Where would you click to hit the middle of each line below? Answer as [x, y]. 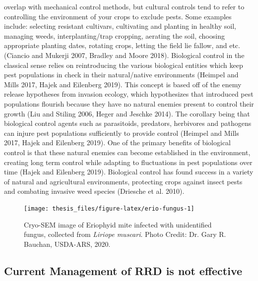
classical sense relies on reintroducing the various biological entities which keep [124, 65]
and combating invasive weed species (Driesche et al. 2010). [94, 191]
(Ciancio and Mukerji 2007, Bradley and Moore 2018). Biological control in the [124, 55]
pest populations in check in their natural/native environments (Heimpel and [121, 75]
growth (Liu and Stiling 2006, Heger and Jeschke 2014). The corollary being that [127, 113]
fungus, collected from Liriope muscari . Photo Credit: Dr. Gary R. [125, 234]
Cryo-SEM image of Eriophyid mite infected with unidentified [118, 224]
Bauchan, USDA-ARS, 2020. [67, 244]
